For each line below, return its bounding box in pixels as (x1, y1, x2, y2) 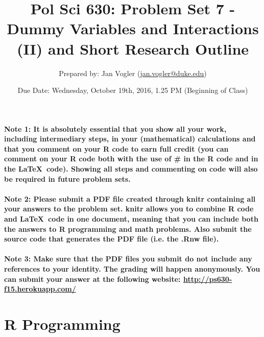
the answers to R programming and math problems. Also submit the (4, 223, 252, 234)
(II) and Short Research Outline (16, 38, 249, 59)
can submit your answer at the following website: (4, 273, 181, 284)
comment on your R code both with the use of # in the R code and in (4, 153, 258, 164)
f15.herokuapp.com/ (4, 283, 76, 294)
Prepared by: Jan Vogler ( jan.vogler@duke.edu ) (59, 67, 207, 78)
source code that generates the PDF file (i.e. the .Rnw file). (4, 233, 219, 244)
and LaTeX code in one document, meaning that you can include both (4, 213, 258, 224)
